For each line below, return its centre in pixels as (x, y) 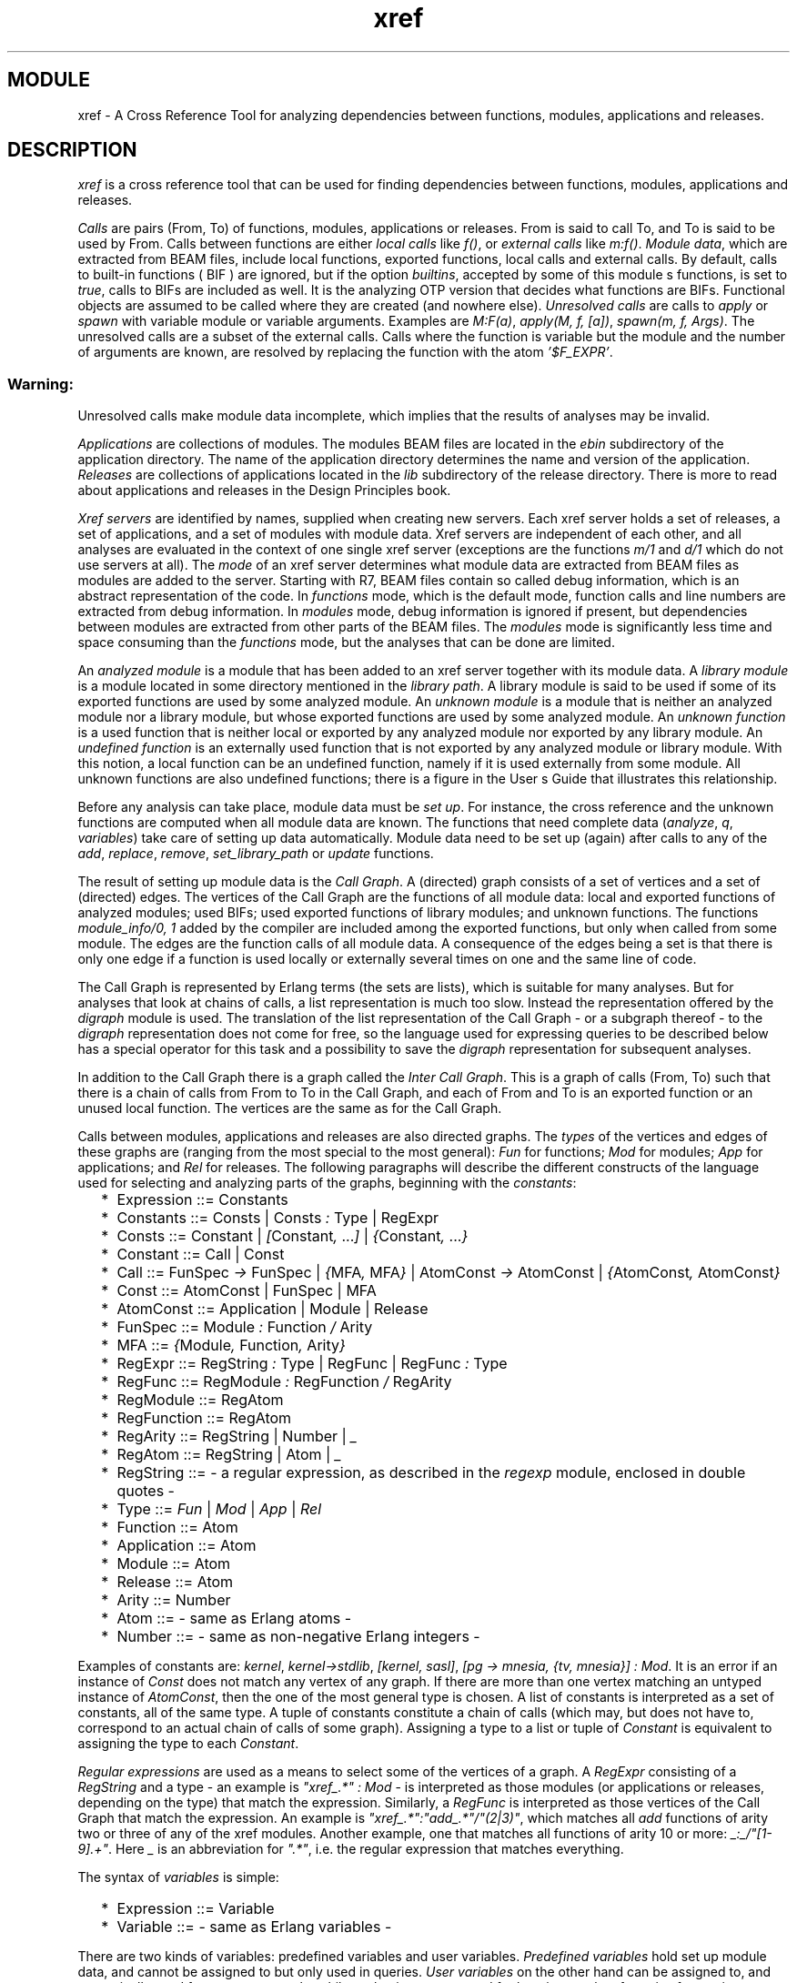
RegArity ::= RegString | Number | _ (237, 1437)
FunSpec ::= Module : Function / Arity (245, 1327)
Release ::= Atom (175, 1582)
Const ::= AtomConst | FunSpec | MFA (247, 1291)
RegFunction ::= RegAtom (204, 1418)
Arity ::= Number (174, 1600)
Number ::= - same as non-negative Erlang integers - (298, 1637)
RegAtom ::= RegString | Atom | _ (229, 1455)
